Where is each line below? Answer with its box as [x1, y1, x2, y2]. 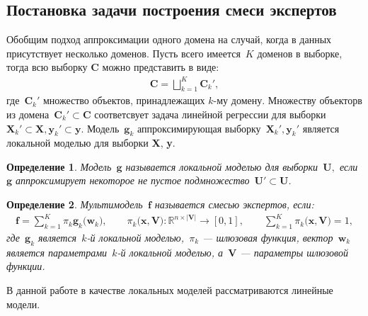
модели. [6, 296, 40, 311]
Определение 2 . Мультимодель [6, 197, 143, 212]
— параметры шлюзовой [240, 244, 348, 259]
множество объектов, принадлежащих [42, 93, 205, 108]
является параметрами [6, 244, 108, 259]
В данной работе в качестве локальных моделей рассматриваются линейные [6, 282, 333, 297]
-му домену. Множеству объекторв [213, 93, 362, 108]
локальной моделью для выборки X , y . [6, 135, 176, 150]
